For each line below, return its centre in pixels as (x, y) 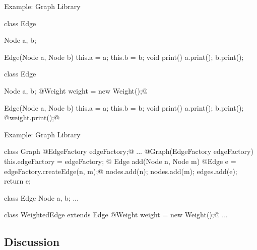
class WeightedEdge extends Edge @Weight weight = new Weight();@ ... (116, 215)
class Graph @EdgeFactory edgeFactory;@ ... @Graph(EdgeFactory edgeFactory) (129, 151)
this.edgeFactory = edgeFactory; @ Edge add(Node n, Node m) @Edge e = (120, 161)
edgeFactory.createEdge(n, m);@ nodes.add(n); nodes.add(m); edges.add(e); (121, 171)
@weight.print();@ (32, 117)
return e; (17, 181)
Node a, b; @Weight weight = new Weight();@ (76, 90)
